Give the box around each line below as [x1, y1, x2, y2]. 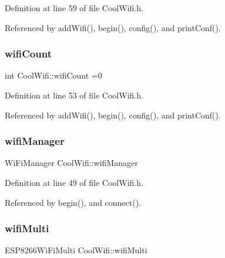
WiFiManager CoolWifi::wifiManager [5, 157, 138, 169]
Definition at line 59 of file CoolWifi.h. [5, 2, 143, 13]
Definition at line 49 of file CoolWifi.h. [5, 176, 143, 188]
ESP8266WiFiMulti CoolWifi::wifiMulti [5, 244, 147, 256]
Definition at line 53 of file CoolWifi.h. [5, 89, 143, 101]
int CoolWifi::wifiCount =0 [5, 69, 102, 82]
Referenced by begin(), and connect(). [5, 196, 142, 208]
